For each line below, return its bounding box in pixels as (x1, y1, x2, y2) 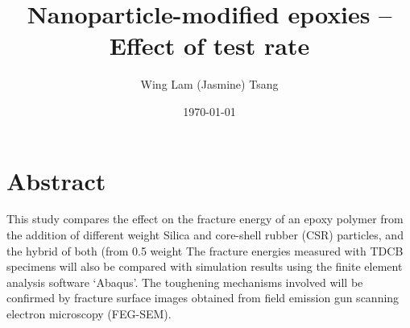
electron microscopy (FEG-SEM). (6, 305, 172, 322)
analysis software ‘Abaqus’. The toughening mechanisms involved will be (6, 273, 363, 290)
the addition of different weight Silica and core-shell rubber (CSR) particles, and (6, 226, 404, 243)
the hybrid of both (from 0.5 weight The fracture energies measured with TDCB (6, 242, 404, 259)
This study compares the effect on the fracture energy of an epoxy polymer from (6, 210, 404, 227)
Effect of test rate (109, 29, 310, 62)
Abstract (6, 164, 106, 197)
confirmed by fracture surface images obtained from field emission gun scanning (6, 289, 400, 306)
